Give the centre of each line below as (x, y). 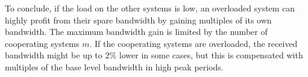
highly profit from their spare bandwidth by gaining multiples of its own (138, 20)
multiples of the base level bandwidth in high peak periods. (114, 66)
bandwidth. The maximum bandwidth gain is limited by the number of (136, 32)
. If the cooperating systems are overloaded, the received (193, 43)
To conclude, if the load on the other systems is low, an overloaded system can (150, 8)
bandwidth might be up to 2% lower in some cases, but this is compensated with (154, 55)
